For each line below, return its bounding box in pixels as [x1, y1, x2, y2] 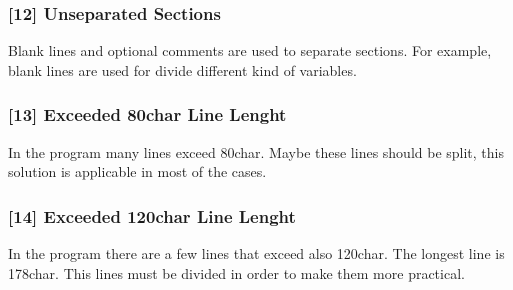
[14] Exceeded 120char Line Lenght [8, 203, 296, 228]
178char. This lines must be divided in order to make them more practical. [8, 262, 465, 283]
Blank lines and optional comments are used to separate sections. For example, [8, 40, 492, 61]
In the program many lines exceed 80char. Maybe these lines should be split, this [8, 141, 505, 162]
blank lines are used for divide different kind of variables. [8, 59, 357, 80]
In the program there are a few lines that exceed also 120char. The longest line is [8, 243, 505, 264]
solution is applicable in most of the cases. [8, 161, 267, 182]
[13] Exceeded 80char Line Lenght [8, 102, 287, 127]
